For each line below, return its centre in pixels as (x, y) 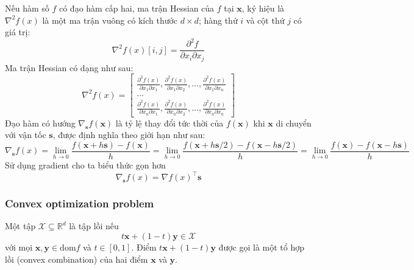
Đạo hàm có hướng (40, 123)
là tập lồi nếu (94, 226)
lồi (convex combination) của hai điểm (77, 259)
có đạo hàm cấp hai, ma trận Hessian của (137, 8)
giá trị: (18, 32)
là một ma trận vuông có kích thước (110, 20)
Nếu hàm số (27, 8)
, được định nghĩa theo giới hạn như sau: (129, 135)
